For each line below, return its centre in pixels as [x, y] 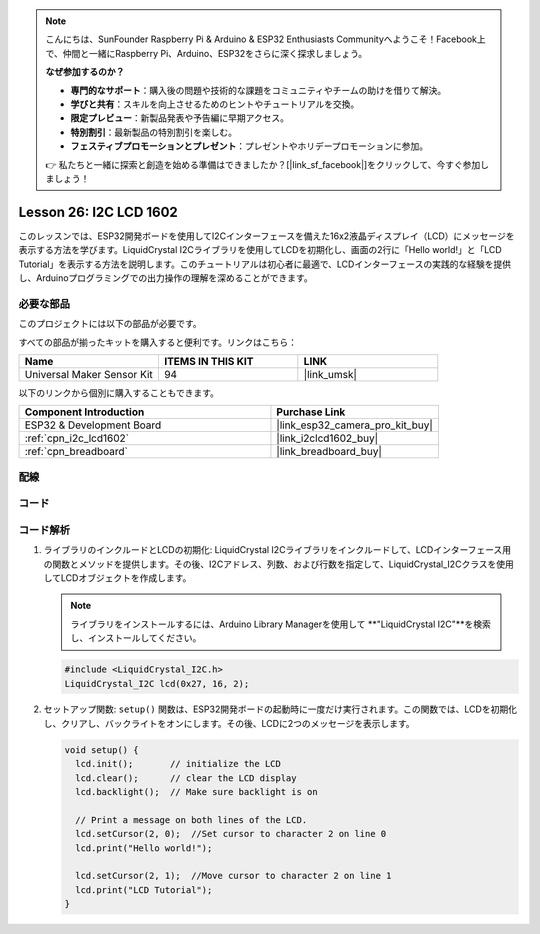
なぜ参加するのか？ [85, 72]
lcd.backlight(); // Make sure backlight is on [197, 792]
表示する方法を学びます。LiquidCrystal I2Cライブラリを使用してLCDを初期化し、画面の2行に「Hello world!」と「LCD [260, 250]
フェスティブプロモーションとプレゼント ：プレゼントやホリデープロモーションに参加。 [249, 146]
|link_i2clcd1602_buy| [327, 438]
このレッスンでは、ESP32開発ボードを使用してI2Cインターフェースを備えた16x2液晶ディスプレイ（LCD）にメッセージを [266, 236]
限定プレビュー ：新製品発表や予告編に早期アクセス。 [180, 118]
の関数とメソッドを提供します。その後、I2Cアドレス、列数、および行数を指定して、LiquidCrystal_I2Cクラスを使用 [279, 564]
